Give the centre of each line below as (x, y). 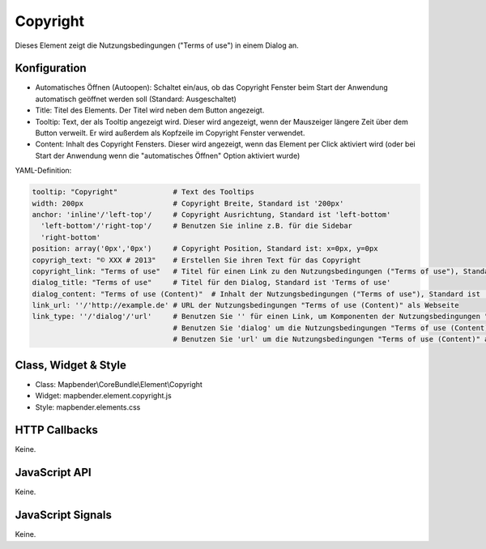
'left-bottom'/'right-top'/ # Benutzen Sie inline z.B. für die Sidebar (196, 226)
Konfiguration (51, 68)
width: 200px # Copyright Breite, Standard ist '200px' (188, 203)
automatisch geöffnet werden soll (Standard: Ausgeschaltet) (136, 99)
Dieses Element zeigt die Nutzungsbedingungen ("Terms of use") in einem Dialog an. (157, 45)
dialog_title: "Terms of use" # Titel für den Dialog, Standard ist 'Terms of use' (211, 283)
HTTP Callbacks (57, 430)
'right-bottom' (71, 237)
